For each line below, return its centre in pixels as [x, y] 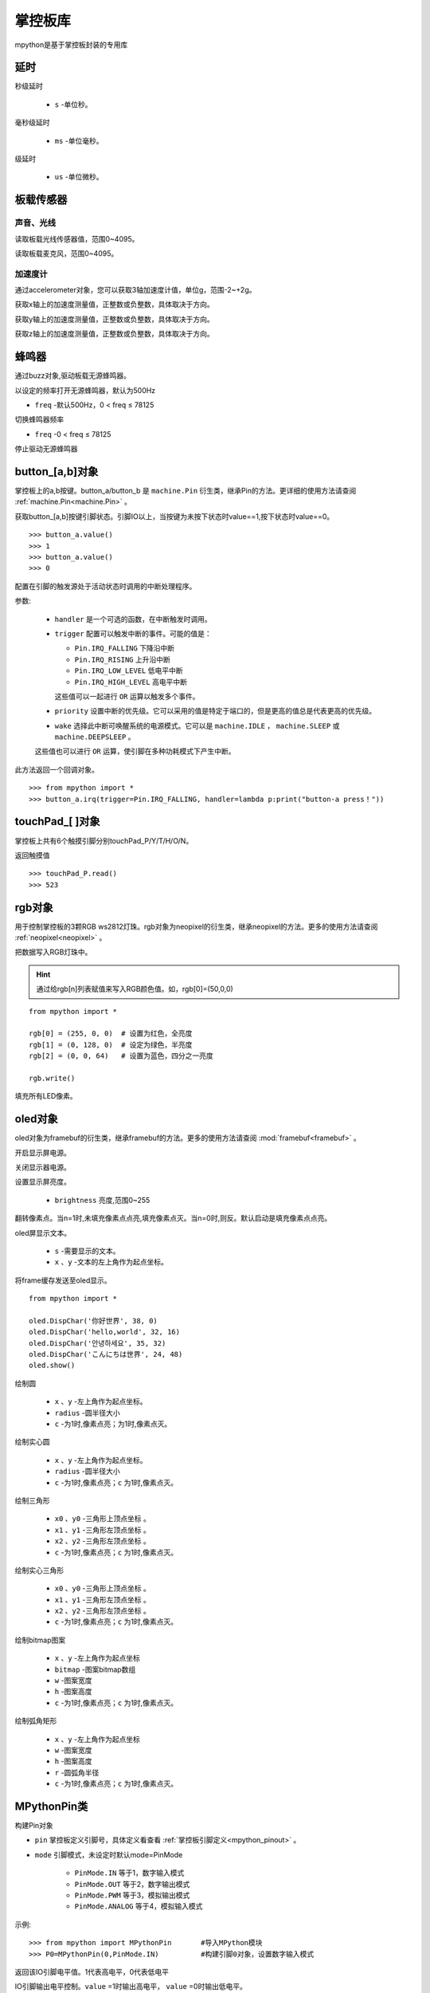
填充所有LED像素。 [46, 1096]
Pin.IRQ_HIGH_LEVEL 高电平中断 [131, 682]
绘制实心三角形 [39, 1570]
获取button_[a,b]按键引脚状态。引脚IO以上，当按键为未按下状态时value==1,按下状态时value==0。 [174, 516]
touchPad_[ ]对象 [57, 822]
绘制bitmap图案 [40, 1640]
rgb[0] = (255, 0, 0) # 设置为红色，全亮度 [111, 1034]
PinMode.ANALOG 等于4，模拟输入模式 [139, 1906]
